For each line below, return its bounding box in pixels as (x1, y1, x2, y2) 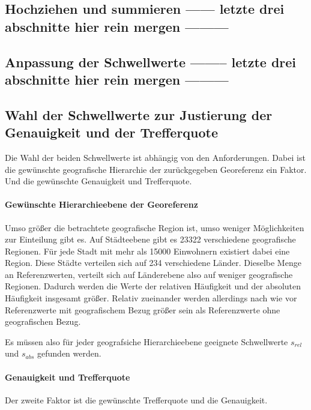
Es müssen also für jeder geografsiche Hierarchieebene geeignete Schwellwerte (5, 335, 288, 348)
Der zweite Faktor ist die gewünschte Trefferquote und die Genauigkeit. (5, 393, 268, 406)
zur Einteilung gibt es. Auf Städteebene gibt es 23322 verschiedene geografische (5, 233, 296, 246)
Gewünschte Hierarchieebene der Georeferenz (5, 198, 198, 211)
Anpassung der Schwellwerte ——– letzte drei (5, 52, 297, 71)
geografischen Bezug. (5, 315, 81, 328)
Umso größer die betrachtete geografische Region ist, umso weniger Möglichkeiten (5, 221, 304, 234)
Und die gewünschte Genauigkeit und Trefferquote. (5, 175, 192, 187)
